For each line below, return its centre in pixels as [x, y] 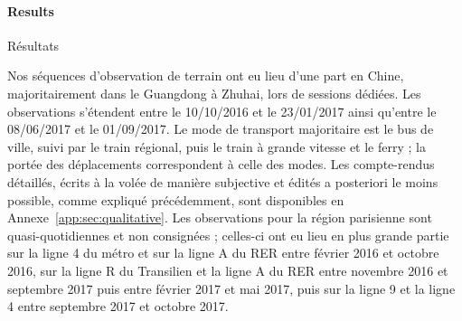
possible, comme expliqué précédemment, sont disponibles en [176, 199]
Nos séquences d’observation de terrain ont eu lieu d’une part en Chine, [206, 76]
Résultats [33, 45]
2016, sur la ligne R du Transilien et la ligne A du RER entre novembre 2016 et [228, 270]
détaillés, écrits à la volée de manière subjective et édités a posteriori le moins [223, 181]
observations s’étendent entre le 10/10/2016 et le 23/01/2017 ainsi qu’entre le [222, 111]
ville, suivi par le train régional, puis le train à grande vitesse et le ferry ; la [217, 146]
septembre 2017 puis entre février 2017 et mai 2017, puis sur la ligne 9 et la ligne [231, 288]
